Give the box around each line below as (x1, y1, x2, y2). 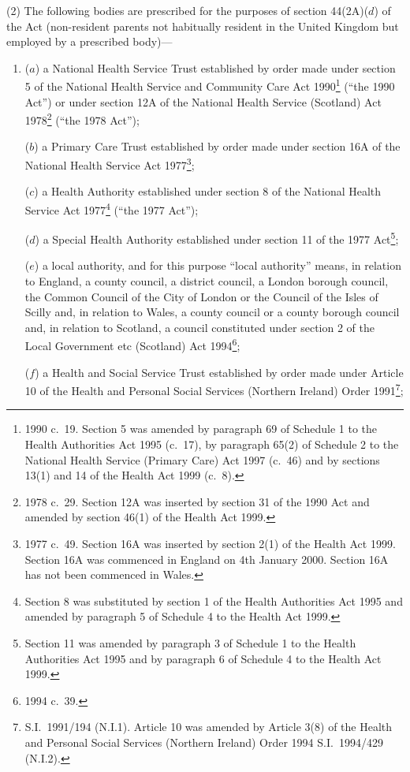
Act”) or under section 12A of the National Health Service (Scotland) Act (24, 93, 382, 110)
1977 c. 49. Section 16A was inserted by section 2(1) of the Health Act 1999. (24, 535, 396, 552)
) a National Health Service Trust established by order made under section (35, 59, 396, 76)
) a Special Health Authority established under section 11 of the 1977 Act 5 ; (35, 229, 399, 247)
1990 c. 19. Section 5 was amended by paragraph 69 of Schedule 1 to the (24, 420, 377, 437)
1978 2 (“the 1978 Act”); (24, 110, 140, 128)
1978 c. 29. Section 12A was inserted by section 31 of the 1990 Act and (24, 493, 370, 509)
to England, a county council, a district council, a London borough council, (24, 273, 389, 289)
